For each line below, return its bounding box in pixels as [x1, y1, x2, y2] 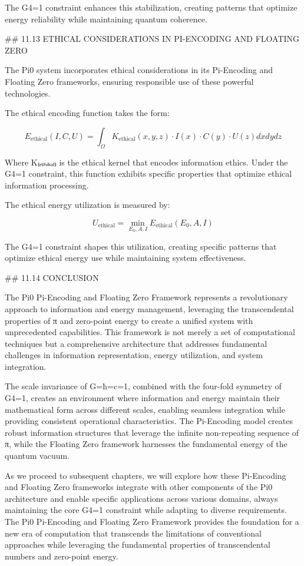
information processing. [5, 178, 89, 191]
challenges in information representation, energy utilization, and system [5, 349, 263, 361]
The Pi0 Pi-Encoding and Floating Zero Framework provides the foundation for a [5, 515, 299, 528]
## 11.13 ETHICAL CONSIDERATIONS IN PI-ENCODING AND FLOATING [5, 32, 300, 45]
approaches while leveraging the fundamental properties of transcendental [5, 538, 270, 551]
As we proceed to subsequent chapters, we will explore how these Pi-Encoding [5, 469, 286, 481]
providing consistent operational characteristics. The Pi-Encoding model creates [5, 415, 293, 427]
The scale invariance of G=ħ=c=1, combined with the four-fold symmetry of [5, 380, 282, 392]
